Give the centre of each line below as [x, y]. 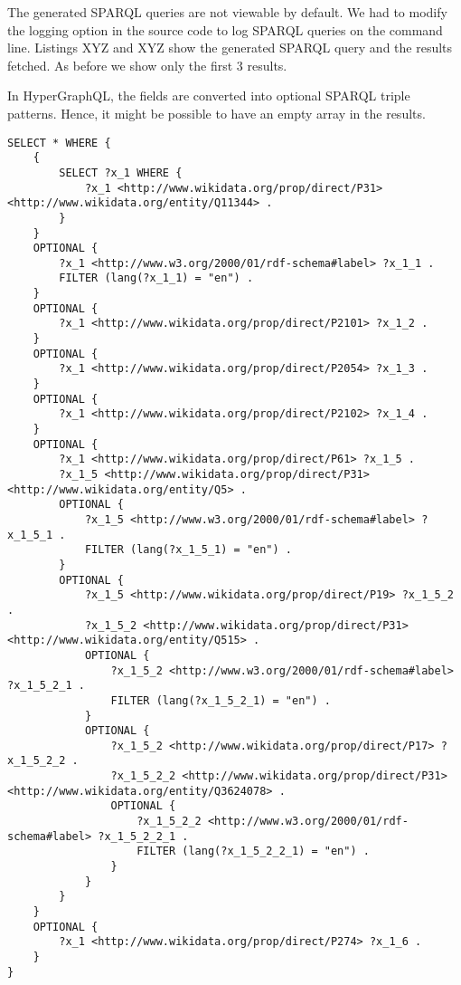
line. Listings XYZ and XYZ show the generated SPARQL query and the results [230, 48]
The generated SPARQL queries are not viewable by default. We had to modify [227, 12]
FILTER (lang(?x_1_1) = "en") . [156, 278]
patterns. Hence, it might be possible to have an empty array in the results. [216, 113]
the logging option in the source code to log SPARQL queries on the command [225, 29]
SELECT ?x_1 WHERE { [121, 172]
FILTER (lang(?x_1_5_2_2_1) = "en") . [253, 851]
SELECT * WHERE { [59, 143]
